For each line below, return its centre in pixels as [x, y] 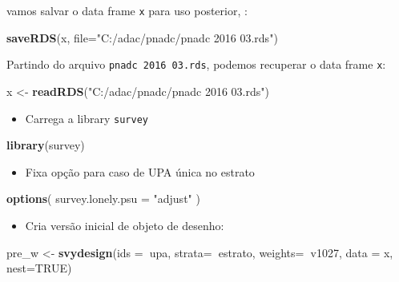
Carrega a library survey [87, 118]
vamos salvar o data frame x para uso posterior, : [127, 10]
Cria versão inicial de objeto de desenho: [125, 225]
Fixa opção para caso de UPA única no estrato [140, 171]
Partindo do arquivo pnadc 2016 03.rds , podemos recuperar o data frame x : [196, 64]
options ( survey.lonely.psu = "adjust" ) [103, 199]
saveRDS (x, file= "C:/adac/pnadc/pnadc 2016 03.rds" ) [142, 37]
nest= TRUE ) [39, 268]
